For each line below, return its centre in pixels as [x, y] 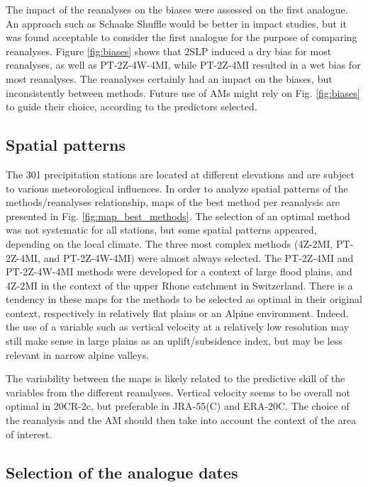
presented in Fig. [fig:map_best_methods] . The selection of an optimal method [178, 216]
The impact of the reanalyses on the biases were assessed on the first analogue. [177, 9]
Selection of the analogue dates [122, 472]
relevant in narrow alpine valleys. [78, 354]
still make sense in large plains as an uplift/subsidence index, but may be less [174, 341]
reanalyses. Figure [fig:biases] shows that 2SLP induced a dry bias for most [169, 51]
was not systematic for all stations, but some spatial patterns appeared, [161, 230]
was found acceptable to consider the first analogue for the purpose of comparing [182, 37]
